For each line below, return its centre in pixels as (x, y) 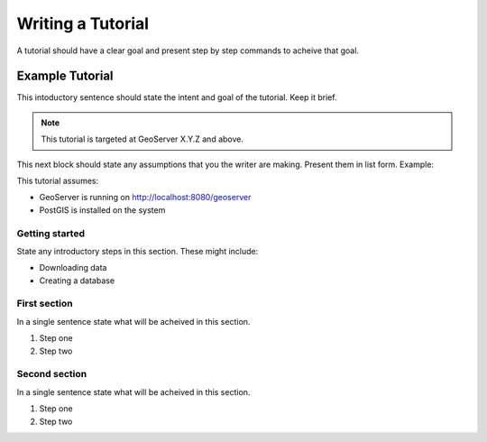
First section (45, 304)
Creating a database (77, 281)
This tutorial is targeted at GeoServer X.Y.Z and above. (142, 139)
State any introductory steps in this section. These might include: (138, 251)
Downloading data (73, 268)
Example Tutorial (65, 76)
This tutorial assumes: (58, 181)
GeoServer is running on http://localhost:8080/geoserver (145, 198)
